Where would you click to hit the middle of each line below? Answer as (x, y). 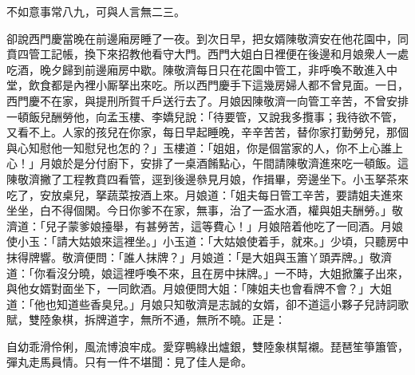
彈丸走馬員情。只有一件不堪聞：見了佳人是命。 (129, 362)
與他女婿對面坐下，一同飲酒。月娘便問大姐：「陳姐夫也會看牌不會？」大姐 (199, 288)
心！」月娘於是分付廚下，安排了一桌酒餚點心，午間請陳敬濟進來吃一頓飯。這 (207, 163)
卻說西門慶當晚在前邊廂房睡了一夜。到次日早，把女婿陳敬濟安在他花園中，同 (207, 38)
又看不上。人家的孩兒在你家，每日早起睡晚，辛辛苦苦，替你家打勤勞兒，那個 (207, 132)
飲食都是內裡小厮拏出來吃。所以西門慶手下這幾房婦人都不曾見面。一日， (218, 85)
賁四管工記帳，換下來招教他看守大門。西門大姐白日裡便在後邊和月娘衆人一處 (207, 54)
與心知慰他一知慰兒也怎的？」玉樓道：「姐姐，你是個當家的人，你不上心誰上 (205, 147)
